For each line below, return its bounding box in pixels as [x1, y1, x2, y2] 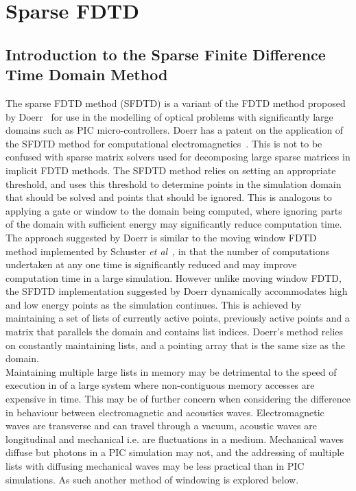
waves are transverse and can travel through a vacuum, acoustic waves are [5, 418, 317, 433]
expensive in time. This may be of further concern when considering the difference [5, 392, 351, 406]
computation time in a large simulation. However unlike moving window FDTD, [5, 270, 342, 285]
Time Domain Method [5, 64, 168, 85]
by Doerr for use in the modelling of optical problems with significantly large [5, 109, 333, 123]
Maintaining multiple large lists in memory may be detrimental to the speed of [5, 364, 337, 379]
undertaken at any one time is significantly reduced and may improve [5, 257, 297, 272]
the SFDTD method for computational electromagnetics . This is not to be [5, 136, 322, 150]
